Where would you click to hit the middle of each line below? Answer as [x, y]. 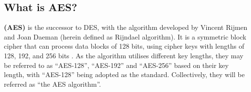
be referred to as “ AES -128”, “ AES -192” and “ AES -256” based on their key [116, 65]
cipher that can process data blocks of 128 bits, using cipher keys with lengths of [124, 46]
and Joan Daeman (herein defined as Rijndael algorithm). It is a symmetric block [125, 36]
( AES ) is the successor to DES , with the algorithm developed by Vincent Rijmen [126, 27]
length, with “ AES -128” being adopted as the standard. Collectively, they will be [124, 74]
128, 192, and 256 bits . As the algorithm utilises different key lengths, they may [124, 55]
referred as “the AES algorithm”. [52, 84]
